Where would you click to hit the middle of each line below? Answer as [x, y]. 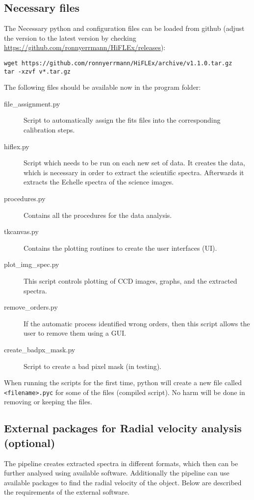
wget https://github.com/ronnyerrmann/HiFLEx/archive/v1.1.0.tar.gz [118, 63]
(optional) [30, 442]
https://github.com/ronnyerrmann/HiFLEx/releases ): [85, 47]
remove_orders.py [31, 307]
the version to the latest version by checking [70, 38]
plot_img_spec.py [32, 264]
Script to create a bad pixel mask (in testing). [93, 366]
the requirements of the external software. [67, 492]
